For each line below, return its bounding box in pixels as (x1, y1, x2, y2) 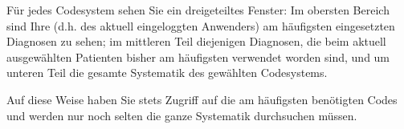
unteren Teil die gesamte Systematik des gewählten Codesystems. (6, 64, 328, 81)
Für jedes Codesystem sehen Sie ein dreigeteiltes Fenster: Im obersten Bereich (6, 2, 390, 18)
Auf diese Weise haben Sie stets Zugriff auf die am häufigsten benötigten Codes (6, 91, 398, 107)
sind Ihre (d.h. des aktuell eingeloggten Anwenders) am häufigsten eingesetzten (6, 17, 395, 34)
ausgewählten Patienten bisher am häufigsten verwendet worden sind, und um (6, 48, 390, 65)
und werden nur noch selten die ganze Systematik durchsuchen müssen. (6, 107, 357, 123)
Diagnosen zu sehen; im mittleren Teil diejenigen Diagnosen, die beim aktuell (6, 33, 386, 50)
